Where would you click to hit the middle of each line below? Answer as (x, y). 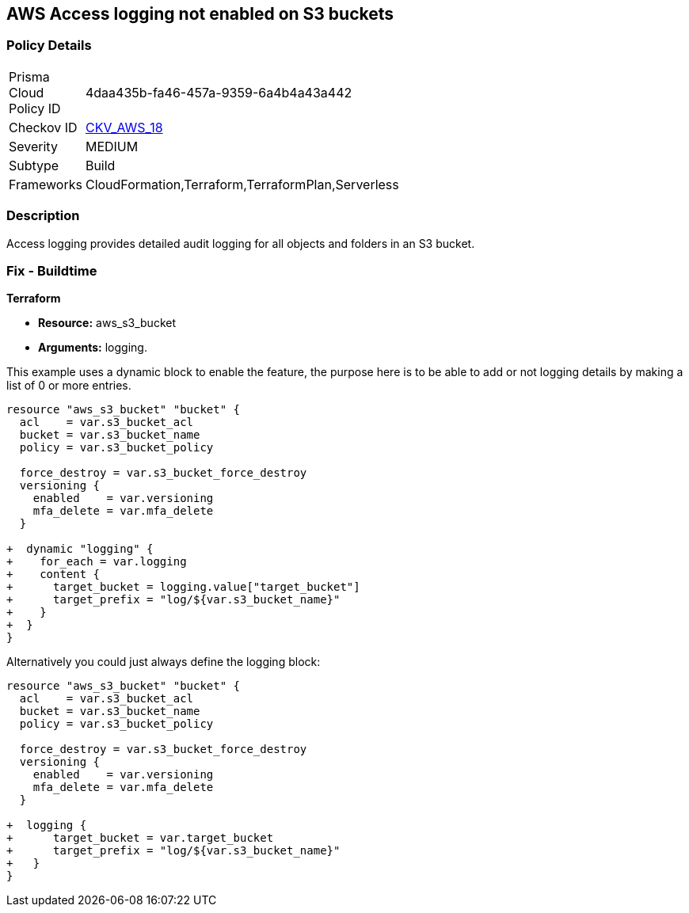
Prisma (29, 76)
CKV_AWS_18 (124, 127)
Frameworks (46, 184)
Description (43, 216)
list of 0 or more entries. (69, 386)
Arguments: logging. (93, 348)
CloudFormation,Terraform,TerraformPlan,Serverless (242, 184)
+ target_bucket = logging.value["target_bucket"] (183, 587)
